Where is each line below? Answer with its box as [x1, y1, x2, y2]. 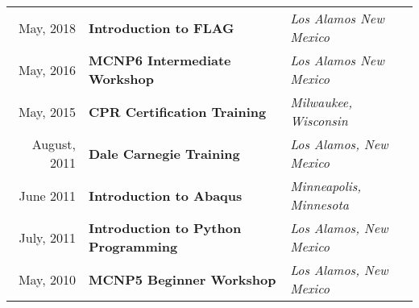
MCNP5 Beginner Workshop [89, 269, 276, 289]
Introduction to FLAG [89, 18, 234, 37]
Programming [89, 237, 178, 256]
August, [31, 135, 76, 153]
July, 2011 [19, 227, 76, 247]
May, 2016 [18, 60, 76, 79]
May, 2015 [18, 102, 76, 121]
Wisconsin [290, 111, 348, 130]
